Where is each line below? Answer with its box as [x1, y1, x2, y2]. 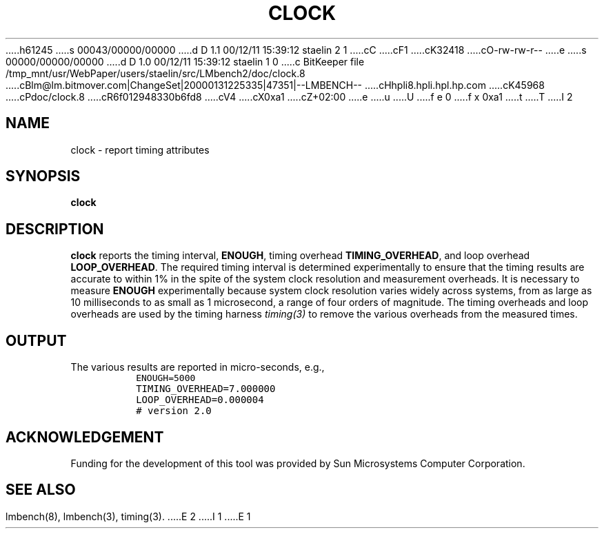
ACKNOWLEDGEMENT [6, 428, 164, 446]
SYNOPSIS [6, 167, 81, 185]
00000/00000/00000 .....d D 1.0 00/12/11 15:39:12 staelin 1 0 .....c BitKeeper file [6, 55, 365, 68]
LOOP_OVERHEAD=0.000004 [136, 394, 264, 406]
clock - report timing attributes [70, 143, 210, 156]
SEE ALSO [6, 481, 76, 499]
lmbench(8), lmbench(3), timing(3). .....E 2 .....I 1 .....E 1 [6, 510, 251, 522]
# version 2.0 [136, 405, 212, 417]
